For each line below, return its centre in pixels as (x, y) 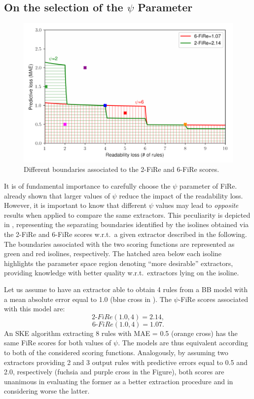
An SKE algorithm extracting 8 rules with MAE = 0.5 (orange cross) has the (121, 333)
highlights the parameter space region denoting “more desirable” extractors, (119, 263)
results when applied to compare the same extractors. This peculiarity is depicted (127, 215)
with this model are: (35, 309)
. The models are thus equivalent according (183, 343)
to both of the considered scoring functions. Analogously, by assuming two (116, 352)
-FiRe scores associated (213, 299)
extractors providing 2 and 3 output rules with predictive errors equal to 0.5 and (126, 362)
